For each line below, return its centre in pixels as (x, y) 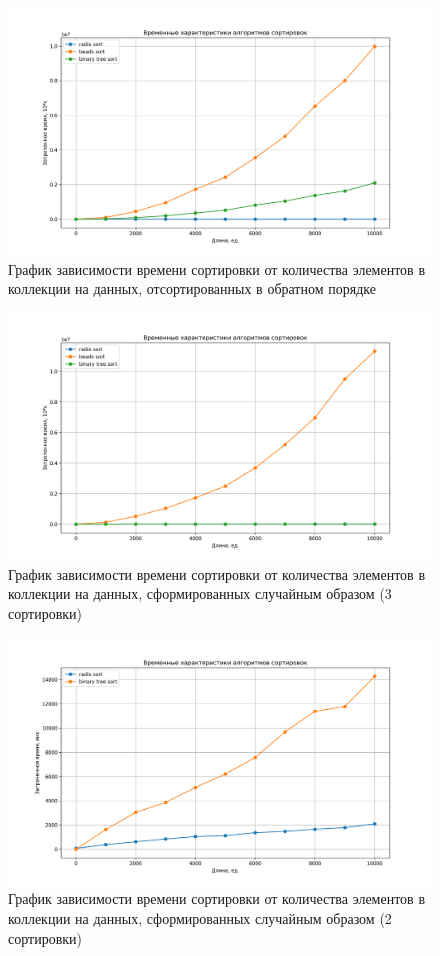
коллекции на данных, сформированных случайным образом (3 (200, 593)
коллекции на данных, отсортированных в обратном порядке (192, 288)
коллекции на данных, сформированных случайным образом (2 (200, 917)
